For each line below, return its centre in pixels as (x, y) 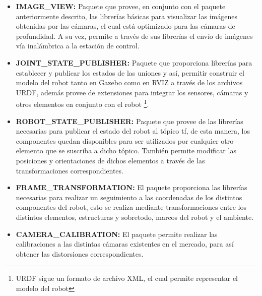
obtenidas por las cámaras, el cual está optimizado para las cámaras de (125, 26)
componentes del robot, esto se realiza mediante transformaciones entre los (131, 207)
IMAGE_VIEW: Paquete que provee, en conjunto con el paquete (121, 6)
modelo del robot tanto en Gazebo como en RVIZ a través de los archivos (129, 82)
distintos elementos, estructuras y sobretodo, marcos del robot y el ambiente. (135, 217)
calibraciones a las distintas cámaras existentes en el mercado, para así (125, 244)
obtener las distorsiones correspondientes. (80, 253)
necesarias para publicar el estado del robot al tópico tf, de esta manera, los (133, 131)
